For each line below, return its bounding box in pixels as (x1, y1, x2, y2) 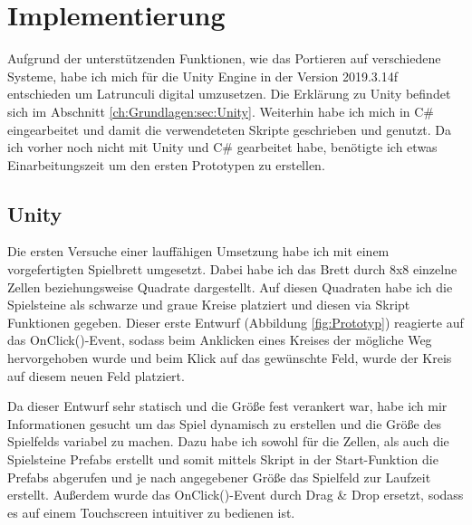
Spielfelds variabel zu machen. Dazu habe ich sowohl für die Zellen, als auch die (7, 432, 449, 451)
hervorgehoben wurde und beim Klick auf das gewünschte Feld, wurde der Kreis (7, 348, 452, 367)
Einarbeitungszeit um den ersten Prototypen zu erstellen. (7, 155, 325, 174)
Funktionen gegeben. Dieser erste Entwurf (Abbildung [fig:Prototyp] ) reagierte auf (7, 312, 464, 331)
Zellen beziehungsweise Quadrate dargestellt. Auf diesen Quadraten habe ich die (7, 277, 453, 296)
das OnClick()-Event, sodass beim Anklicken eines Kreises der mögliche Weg (7, 330, 432, 349)
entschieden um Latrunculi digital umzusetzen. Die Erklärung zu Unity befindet (7, 84, 451, 103)
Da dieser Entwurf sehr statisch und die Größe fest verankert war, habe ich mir (7, 396, 448, 415)
